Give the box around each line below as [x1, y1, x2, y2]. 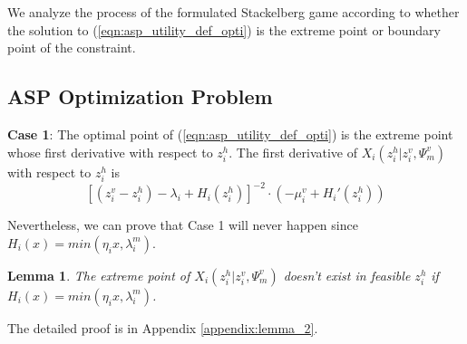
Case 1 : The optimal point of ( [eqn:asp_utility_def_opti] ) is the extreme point [7, 124, 453, 143]
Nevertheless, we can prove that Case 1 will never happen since [7, 215, 358, 234]
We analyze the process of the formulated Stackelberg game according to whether [7, 3, 460, 21]
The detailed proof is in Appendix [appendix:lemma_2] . [7, 318, 318, 337]
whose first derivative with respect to [7, 142, 213, 161]
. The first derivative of [229, 142, 357, 161]
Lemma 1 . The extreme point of [7, 265, 190, 284]
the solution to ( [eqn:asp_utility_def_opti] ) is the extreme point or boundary [7, 20, 441, 39]
